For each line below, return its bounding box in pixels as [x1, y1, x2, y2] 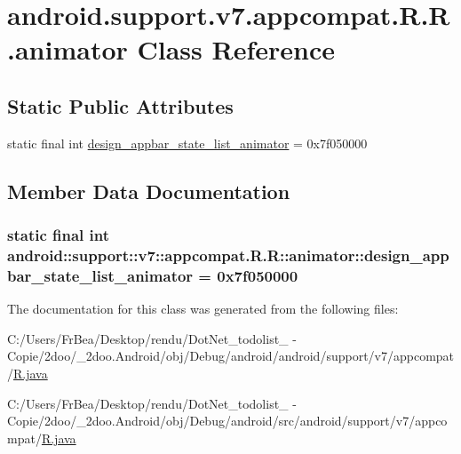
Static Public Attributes [7, 92, 234, 119]
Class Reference [137, 31, 335, 68]
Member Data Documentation [7, 177, 290, 204]
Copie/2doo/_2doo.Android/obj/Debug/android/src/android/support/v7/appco [7, 411, 448, 430]
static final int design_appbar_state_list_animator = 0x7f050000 [7, 133, 368, 152]
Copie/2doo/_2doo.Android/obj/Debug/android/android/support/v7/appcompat [7, 346, 455, 365]
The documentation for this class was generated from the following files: [7, 299, 399, 318]
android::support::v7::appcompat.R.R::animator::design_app [7, 243, 449, 266]
